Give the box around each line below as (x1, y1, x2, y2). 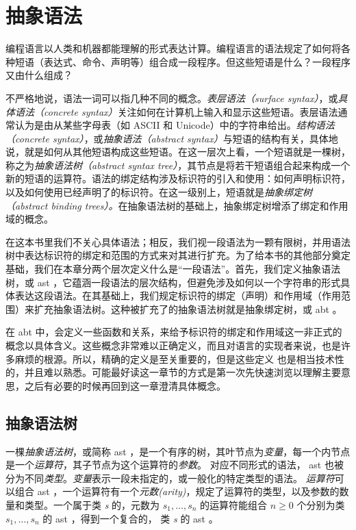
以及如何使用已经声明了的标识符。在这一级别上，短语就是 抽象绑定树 (5, 185, 312, 199)
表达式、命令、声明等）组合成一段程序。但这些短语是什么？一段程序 (43, 54, 351, 68)
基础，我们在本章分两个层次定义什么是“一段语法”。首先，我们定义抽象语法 (5, 262, 341, 276)
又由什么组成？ (5, 68, 73, 82)
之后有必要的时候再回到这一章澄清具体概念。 (24, 378, 226, 392)
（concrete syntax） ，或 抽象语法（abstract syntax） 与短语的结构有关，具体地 (5, 131, 338, 145)
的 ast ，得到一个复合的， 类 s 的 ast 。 (42, 511, 218, 525)
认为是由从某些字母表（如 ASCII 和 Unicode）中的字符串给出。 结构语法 (14, 118, 335, 132)
